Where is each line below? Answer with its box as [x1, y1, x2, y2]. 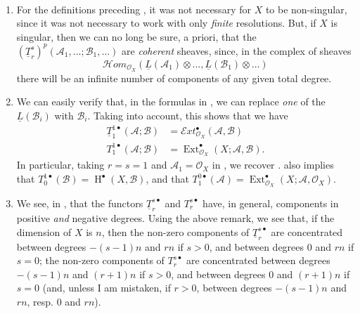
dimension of [16, 224, 72, 239]
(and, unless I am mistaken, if [42, 280, 171, 295]
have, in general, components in [202, 195, 339, 210]
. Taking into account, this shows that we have [87, 107, 288, 122]
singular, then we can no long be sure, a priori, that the [16, 29, 257, 44]
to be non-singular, [265, 1, 347, 16]
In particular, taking [16, 157, 105, 172]
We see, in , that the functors [16, 195, 143, 210]
